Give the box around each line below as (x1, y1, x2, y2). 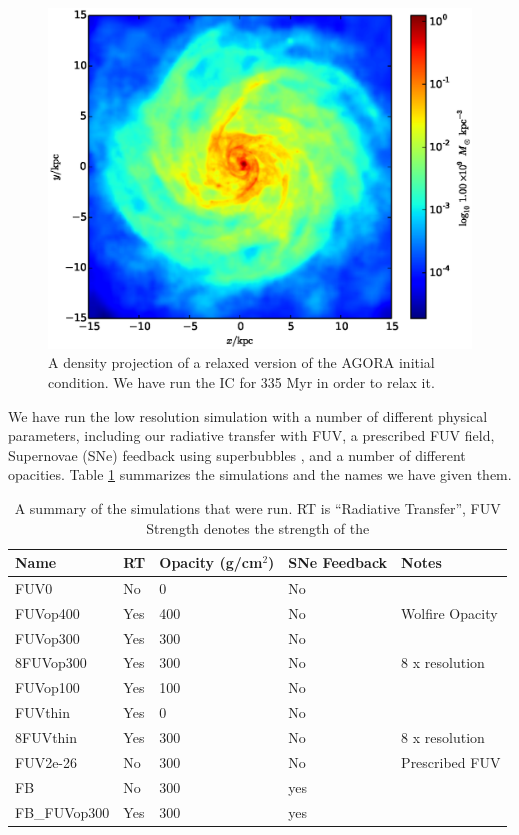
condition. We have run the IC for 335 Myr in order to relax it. (48, 371, 435, 392)
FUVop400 (15, 602, 80, 623)
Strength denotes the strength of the (146, 517, 370, 538)
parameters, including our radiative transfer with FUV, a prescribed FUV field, (8, 425, 495, 446)
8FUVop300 (15, 652, 87, 673)
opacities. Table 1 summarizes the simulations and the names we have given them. (8, 464, 512, 485)
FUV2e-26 (15, 751, 78, 772)
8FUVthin (15, 727, 78, 748)
